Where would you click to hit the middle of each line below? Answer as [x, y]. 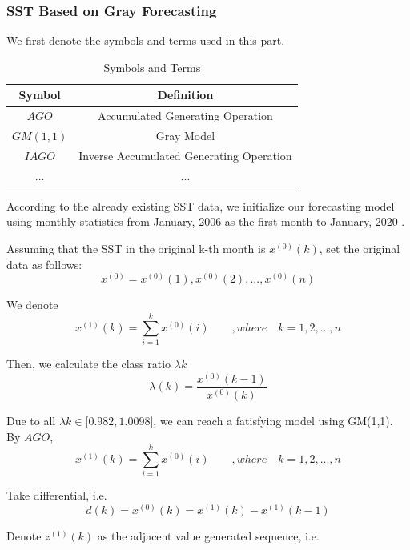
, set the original [360, 249]
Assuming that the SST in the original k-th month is [136, 249]
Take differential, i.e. [57, 495]
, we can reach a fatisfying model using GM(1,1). [273, 420]
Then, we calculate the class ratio [89, 363]
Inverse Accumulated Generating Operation [185, 155]
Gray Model [185, 136]
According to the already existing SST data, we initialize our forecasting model [201, 205]
